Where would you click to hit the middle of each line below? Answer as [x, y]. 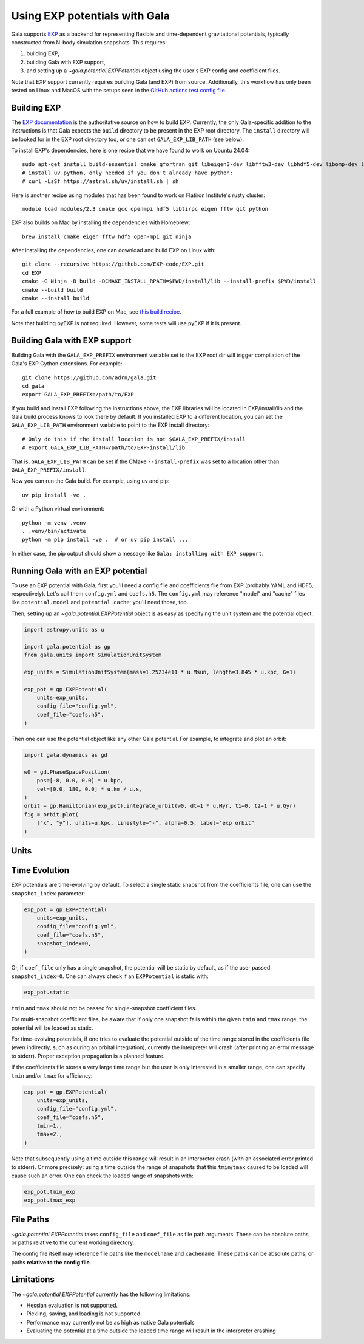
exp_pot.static [46, 992]
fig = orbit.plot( [51, 814]
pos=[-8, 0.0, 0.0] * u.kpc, [80, 781]
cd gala [33, 386]
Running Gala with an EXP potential [79, 570]
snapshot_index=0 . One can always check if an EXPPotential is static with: [110, 976]
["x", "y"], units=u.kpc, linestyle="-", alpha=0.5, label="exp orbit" [146, 823]
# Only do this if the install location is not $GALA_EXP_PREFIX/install [134, 439]
